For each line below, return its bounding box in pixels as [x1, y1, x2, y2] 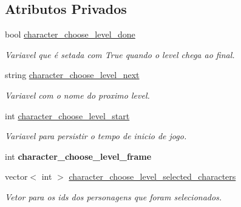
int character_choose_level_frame [5, 149, 152, 162]
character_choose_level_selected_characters [69, 170, 236, 183]
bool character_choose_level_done [5, 28, 135, 41]
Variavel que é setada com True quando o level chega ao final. [5, 48, 235, 61]
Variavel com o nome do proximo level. [5, 88, 150, 101]
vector [5, 170, 28, 183]
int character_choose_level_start [5, 109, 130, 122]
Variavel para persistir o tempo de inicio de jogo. [5, 130, 187, 142]
